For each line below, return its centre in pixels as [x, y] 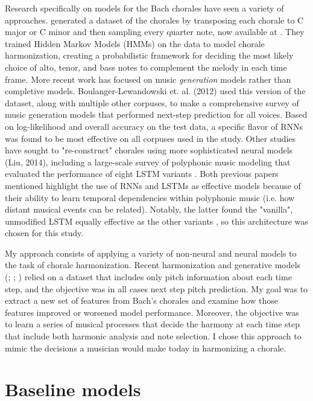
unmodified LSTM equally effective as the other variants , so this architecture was [156, 221]
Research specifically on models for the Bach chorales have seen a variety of [144, 8]
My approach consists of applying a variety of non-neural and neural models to [151, 253]
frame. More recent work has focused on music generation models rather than [148, 79]
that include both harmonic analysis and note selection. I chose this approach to [153, 336]
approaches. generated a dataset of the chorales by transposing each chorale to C [154, 20]
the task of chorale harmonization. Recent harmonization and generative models [153, 265]
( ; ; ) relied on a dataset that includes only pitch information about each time [148, 277]
